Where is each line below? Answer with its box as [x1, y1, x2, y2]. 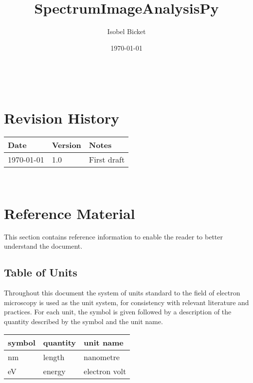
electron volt [84, 365, 126, 377]
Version [52, 139, 81, 151]
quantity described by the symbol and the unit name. [4, 316, 163, 326]
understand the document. [4, 241, 83, 251]
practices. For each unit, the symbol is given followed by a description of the [4, 307, 232, 317]
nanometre [84, 351, 120, 363]
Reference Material [4, 203, 135, 223]
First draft [89, 154, 125, 165]
